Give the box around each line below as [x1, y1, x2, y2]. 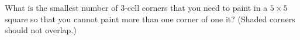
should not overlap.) [5, 24, 77, 36]
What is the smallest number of [5, 2, 118, 13]
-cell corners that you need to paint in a [125, 2, 268, 13]
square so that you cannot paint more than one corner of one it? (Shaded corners [5, 13, 295, 25]
